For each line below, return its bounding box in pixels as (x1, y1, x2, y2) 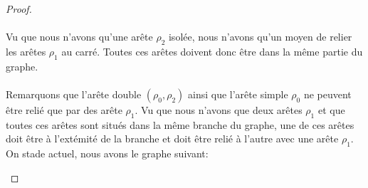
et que (317, 102, 345, 117)
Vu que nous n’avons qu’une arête (6, 29, 153, 44)
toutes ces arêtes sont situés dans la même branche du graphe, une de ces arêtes (6, 117, 354, 132)
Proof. (6, 1, 32, 16)
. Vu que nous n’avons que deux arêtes (135, 102, 303, 117)
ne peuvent (303, 86, 352, 101)
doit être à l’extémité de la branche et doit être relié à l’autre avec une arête (6, 131, 339, 146)
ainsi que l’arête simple (188, 86, 288, 101)
